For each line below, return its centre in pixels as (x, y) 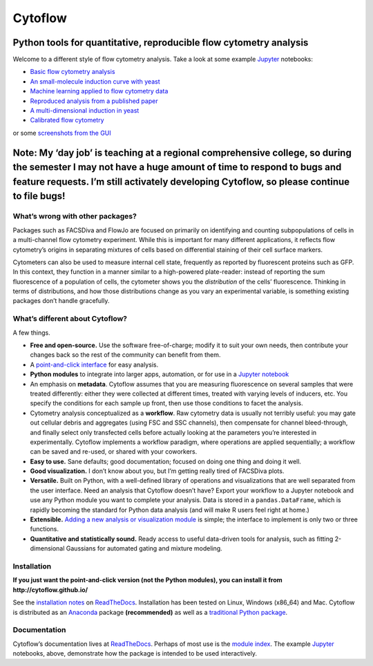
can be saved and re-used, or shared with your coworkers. (114, 452)
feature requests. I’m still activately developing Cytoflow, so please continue (181, 182)
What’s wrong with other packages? (75, 216)
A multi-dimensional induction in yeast (85, 111)
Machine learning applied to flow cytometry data (99, 91)
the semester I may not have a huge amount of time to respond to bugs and (177, 167)
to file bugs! (39, 196)
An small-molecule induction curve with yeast (95, 81)
